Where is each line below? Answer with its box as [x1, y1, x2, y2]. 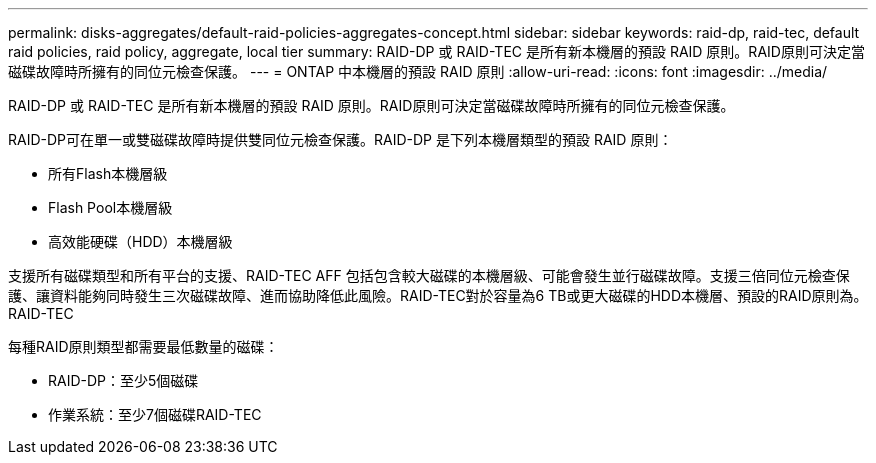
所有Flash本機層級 [48, 165, 168, 182]
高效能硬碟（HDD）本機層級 [48, 233, 233, 250]
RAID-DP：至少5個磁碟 [48, 372, 199, 389]
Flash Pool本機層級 [48, 199, 173, 216]
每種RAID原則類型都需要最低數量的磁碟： [8, 338, 279, 355]
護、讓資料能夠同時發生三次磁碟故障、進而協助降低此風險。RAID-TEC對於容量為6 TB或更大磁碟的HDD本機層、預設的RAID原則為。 [8, 287, 868, 304]
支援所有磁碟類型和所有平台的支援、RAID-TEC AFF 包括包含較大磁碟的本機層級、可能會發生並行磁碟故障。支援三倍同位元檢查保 [8, 267, 850, 284]
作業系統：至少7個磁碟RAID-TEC [48, 406, 262, 423]
